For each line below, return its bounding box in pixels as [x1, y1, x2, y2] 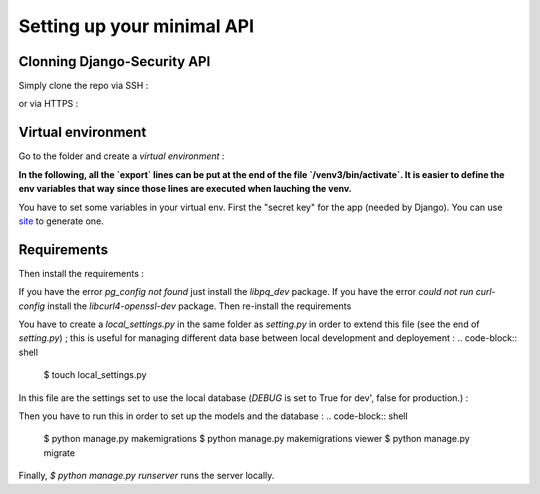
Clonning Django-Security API [18, 53, 211, 70]
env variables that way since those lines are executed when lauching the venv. [18, 183, 352, 195]
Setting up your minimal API [18, 15, 255, 37]
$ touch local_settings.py [43, 369, 147, 381]
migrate [43, 446, 75, 459]
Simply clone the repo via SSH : [18, 80, 149, 92]
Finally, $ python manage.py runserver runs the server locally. [18, 470, 275, 482]
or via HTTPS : [18, 98, 79, 110]
